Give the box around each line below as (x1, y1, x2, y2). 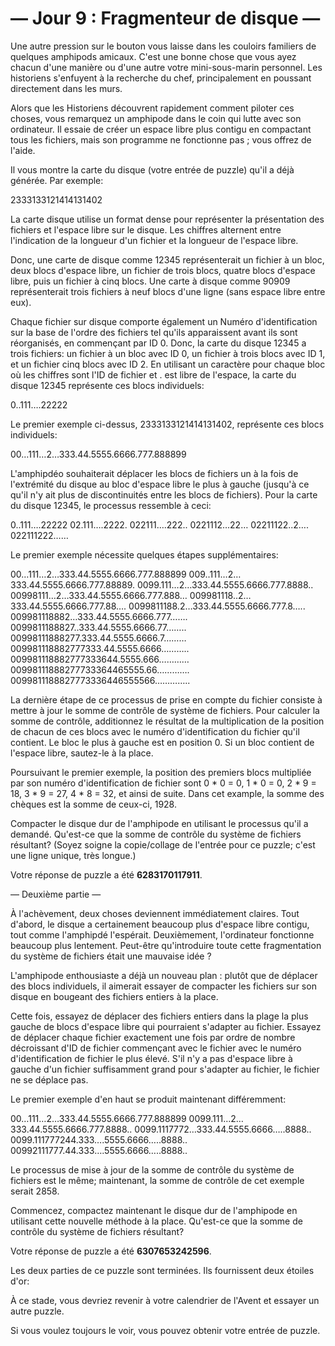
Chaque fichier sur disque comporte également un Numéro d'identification (10, 315, 318, 327)
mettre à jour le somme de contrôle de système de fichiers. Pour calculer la (10, 704, 320, 716)
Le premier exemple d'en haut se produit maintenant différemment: (10, 1093, 287, 1105)
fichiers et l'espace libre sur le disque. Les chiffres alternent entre (10, 223, 282, 236)
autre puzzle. (10, 1305, 65, 1317)
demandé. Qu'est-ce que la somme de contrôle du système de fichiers (10, 828, 302, 840)
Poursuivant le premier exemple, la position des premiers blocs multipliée (10, 766, 312, 778)
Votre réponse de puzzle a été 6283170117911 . (10, 868, 203, 881)
